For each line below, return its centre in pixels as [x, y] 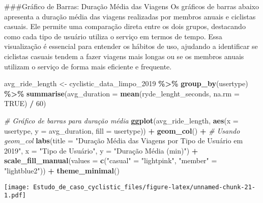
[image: [17, 187]
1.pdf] [15, 196]
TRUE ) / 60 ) [25, 103]
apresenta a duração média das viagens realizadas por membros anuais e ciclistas [130, 16]
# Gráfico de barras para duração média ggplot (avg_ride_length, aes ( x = [121, 120]
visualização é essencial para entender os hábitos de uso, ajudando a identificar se [131, 46]
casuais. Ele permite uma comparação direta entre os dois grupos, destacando [125, 26]
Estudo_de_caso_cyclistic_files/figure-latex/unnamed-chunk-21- [144, 187]
